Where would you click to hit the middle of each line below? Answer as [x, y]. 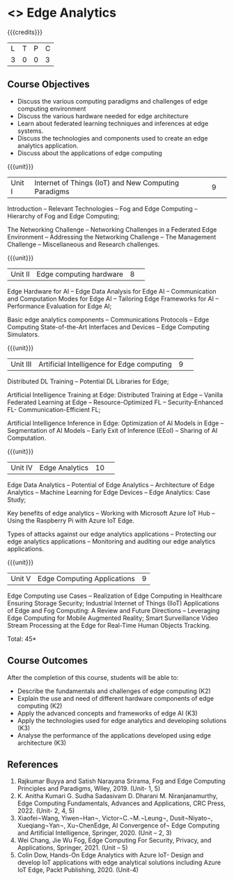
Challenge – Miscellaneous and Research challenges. [84, 244]
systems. [30, 131]
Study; [17, 500]
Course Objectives [49, 85]
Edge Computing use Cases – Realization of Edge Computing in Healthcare [115, 596]
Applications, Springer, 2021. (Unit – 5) [72, 848]
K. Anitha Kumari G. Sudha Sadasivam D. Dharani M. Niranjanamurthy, [117, 796]
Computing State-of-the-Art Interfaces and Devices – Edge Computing [109, 327]
